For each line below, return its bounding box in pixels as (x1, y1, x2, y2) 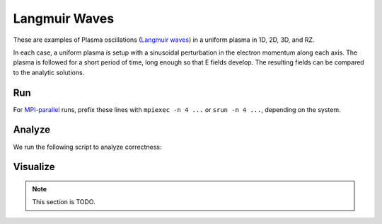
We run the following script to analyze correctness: (13, 142, 162, 151)
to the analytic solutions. (13, 68, 85, 77)
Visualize (13, 161, 55, 173)
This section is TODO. (32, 198, 95, 206)
